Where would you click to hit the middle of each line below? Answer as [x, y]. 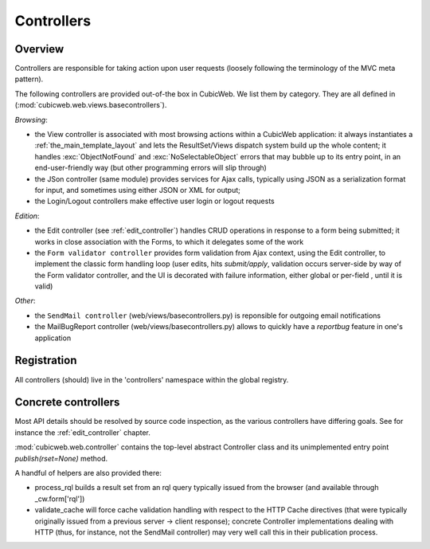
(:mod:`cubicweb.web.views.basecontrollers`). [91, 105]
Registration [46, 361]
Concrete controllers [67, 402]
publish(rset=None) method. [61, 458]
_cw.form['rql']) [60, 499]
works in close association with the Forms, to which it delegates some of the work [169, 241]
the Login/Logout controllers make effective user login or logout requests [154, 201]
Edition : [27, 216]
